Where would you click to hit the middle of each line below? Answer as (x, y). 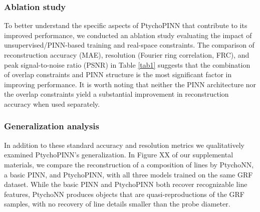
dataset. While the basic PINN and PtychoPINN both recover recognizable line (126, 184)
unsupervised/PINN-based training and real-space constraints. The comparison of (129, 45)
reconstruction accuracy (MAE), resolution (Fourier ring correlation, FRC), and (127, 55)
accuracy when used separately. (52, 103)
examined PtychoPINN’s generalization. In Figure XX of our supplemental (119, 155)
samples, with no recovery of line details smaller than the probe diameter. (117, 204)
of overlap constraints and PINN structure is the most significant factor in (118, 74)
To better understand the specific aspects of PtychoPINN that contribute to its (126, 25)
